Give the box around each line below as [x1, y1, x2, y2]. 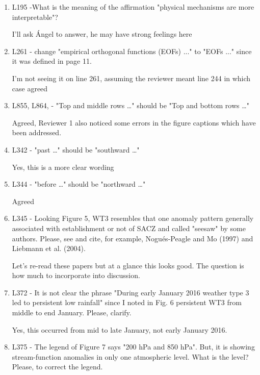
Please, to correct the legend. [12, 361, 103, 372]
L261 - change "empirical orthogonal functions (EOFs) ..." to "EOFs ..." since [12, 45, 252, 56]
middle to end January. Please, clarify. [12, 307, 132, 318]
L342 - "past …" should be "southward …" [12, 144, 140, 155]
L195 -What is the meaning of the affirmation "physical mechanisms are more [12, 2, 254, 12]
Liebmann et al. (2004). [12, 243, 86, 254]
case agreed [12, 83, 48, 93]
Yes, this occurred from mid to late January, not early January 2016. [12, 324, 227, 335]
